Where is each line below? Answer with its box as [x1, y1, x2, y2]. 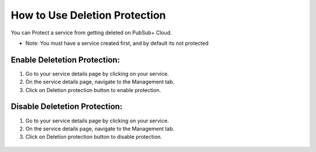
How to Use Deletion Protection [11, 9, 166, 22]
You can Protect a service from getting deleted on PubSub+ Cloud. [11, 29, 172, 36]
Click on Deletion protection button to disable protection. [25, 133, 162, 140]
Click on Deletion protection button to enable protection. [25, 86, 161, 93]
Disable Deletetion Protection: [11, 102, 123, 112]
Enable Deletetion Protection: [11, 55, 120, 65]
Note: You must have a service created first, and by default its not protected [25, 40, 209, 47]
